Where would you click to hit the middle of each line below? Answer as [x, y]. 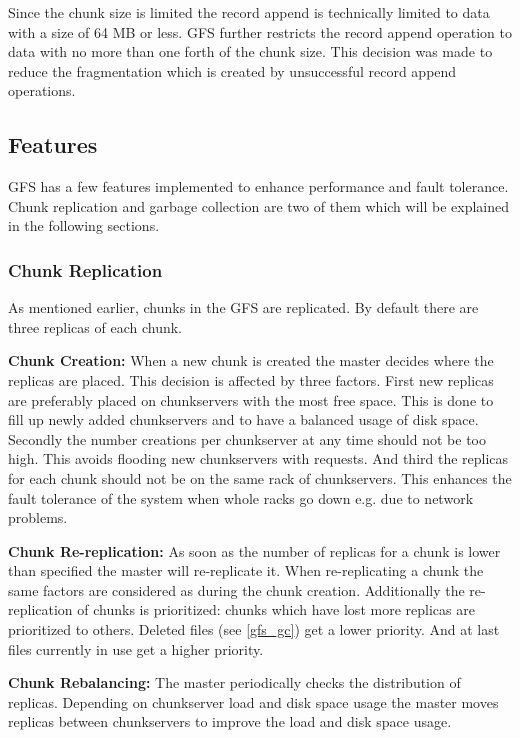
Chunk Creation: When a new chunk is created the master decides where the [251, 360]
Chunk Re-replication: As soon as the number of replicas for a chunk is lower [254, 550]
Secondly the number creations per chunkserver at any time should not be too [247, 438]
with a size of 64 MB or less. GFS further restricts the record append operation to [260, 31]
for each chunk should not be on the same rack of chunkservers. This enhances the [260, 477]
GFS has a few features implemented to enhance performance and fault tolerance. [258, 186]
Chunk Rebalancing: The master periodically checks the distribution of [234, 682]
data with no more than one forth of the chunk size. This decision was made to [250, 51]
